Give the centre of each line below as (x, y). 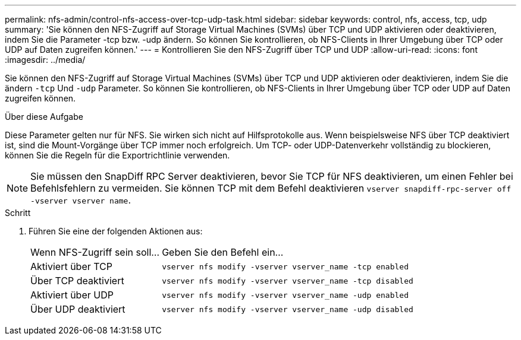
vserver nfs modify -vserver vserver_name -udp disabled (288, 309)
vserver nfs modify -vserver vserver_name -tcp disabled (288, 281)
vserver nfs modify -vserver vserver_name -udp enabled (285, 295)
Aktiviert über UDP (72, 295)
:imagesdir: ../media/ (45, 60)
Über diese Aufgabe (44, 117)
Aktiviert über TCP (71, 266)
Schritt (18, 213)
